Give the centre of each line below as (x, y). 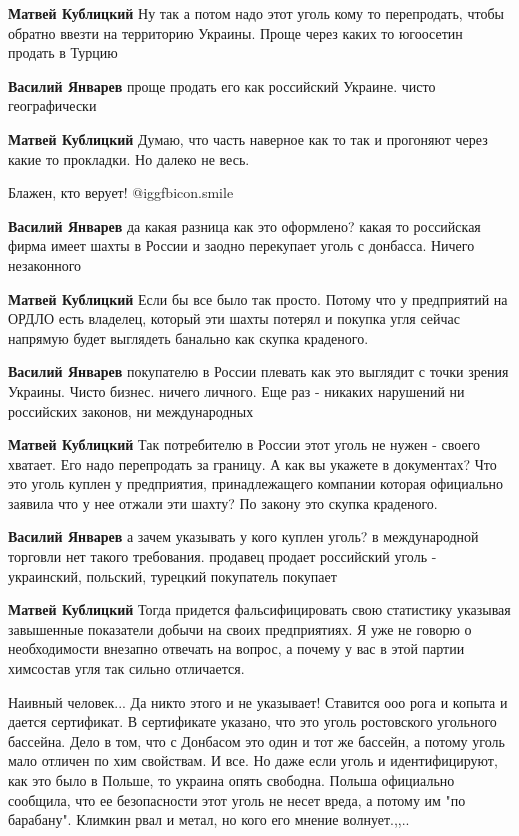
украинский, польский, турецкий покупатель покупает (172, 575)
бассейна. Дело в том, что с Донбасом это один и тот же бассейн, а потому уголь (256, 740)
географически (52, 105)
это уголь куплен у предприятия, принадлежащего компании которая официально (256, 483)
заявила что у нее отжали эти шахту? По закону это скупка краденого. (223, 502)
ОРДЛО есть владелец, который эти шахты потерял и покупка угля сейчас (234, 318)
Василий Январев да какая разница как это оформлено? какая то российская (244, 225)
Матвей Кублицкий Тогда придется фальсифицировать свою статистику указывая (259, 609)
